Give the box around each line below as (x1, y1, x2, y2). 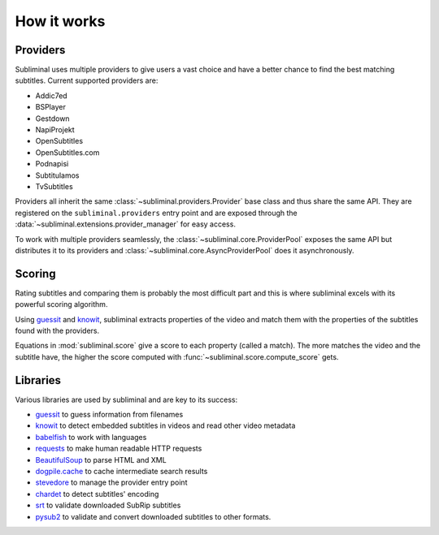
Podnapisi (35, 159, 69, 169)
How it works (15, 12, 106, 30)
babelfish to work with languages (35, 432, 147, 442)
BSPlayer (35, 102, 67, 112)
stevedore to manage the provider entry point (35, 477, 188, 487)
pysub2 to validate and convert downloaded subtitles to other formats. (35, 511, 272, 521)
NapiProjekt (35, 125, 75, 135)
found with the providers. (15, 326, 100, 335)
